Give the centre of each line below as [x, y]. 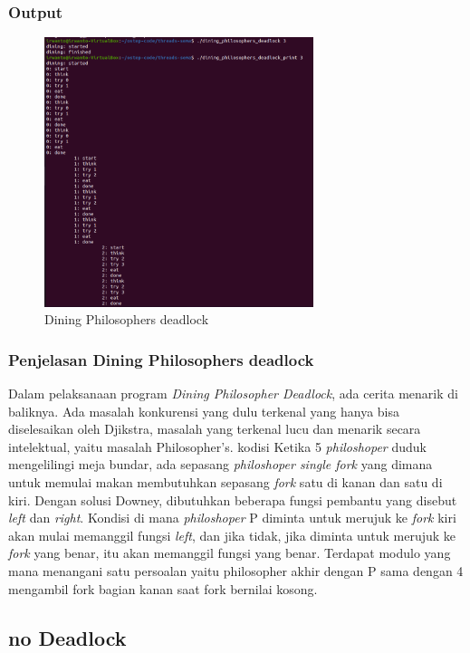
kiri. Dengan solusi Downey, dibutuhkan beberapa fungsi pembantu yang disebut [233, 499]
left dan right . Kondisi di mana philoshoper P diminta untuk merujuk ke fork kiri [232, 518]
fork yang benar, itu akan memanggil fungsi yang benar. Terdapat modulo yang [230, 553]
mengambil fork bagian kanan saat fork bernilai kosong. [163, 588]
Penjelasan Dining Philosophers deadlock [161, 359]
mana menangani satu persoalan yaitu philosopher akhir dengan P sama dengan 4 [236, 571]
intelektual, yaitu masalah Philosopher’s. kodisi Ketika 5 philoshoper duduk [217, 446]
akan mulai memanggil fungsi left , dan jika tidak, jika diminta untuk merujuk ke [232, 535]
